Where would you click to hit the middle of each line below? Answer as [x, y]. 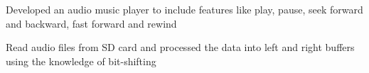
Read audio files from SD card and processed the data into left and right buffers [180, 47]
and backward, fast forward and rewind [91, 23]
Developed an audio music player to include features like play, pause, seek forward [184, 9]
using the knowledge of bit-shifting [81, 61]
